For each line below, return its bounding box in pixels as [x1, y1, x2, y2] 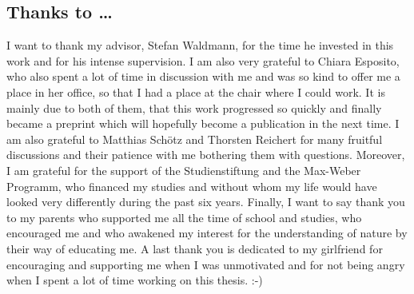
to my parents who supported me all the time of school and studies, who [6, 209, 362, 225]
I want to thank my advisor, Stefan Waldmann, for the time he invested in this [6, 37, 394, 54]
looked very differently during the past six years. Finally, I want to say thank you [6, 193, 405, 210]
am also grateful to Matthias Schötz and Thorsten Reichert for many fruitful [6, 130, 383, 147]
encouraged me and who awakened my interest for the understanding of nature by [6, 224, 408, 241]
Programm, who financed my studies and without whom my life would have [6, 177, 377, 194]
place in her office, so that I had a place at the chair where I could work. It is [6, 83, 385, 100]
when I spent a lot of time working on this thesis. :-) [6, 272, 263, 288]
